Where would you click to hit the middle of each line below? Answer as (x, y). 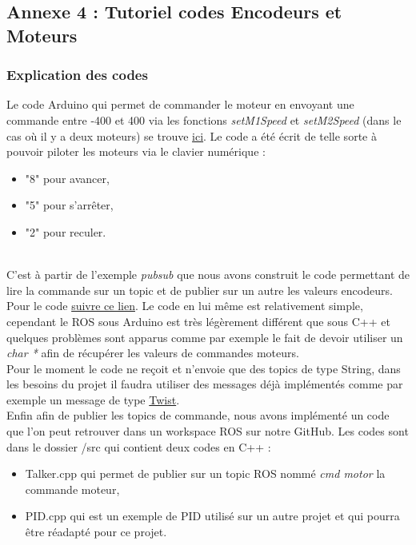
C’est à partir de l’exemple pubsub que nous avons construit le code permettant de (208, 274)
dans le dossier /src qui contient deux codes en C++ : (139, 446)
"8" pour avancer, (67, 178)
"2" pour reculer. (66, 231)
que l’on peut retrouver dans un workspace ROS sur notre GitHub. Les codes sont (208, 431)
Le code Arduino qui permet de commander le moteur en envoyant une (180, 104)
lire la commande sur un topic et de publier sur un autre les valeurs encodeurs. (200, 290)
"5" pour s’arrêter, (69, 205)
